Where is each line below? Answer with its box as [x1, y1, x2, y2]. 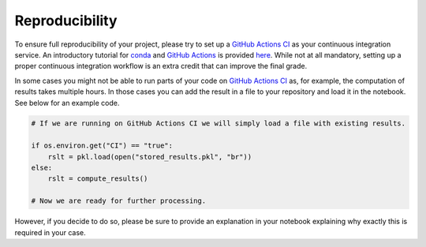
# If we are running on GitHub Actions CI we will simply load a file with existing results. [31, 119, 406, 128]
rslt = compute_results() [47, 174, 148, 183]
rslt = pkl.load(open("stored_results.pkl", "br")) [47, 152, 252, 161]
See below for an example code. [14, 98, 120, 107]
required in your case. [14, 227, 86, 237]
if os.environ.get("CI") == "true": [31, 141, 174, 150]
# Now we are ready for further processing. [31, 196, 207, 205]
